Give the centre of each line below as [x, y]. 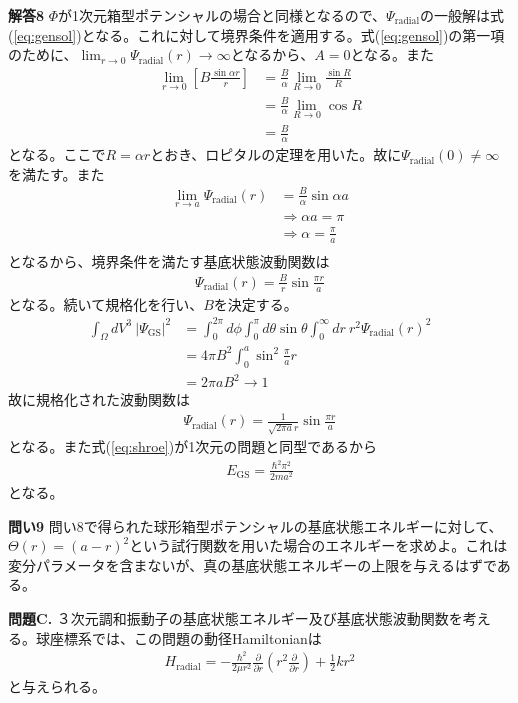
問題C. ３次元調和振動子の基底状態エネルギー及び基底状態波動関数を [235, 617]
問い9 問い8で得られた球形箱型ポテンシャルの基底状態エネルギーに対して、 [255, 525]
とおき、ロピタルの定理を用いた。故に [276, 154]
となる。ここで [57, 154]
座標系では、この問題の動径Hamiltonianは [185, 637]
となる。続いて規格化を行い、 [106, 303]
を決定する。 [255, 303]
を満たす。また [56, 173]
